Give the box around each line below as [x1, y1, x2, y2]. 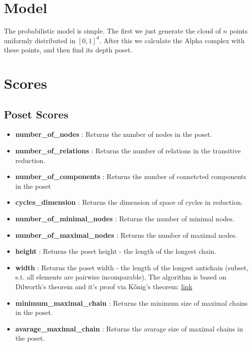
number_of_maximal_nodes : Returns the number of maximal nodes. [15, 230, 237, 240]
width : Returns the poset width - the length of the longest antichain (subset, [15, 262, 249, 272]
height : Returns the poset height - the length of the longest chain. [15, 246, 217, 256]
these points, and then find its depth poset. [4, 45, 133, 55]
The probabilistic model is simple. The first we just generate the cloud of [4, 26, 221, 36]
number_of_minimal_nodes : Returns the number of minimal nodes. [15, 214, 235, 224]
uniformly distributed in [4, 35, 76, 45]
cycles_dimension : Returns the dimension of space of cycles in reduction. [15, 197, 243, 207]
